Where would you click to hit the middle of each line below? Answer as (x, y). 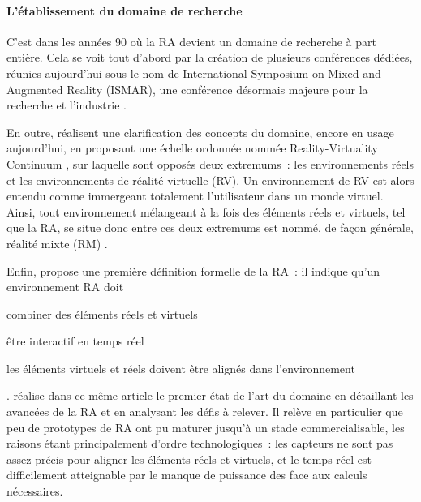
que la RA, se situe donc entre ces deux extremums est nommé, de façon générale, (210, 227)
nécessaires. (35, 491)
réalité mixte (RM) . (57, 243)
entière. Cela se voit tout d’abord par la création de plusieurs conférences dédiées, (210, 57)
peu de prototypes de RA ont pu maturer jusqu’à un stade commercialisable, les (206, 427)
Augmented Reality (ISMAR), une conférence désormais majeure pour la (187, 89)
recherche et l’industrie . (67, 105)
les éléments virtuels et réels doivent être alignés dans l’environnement (181, 368)
